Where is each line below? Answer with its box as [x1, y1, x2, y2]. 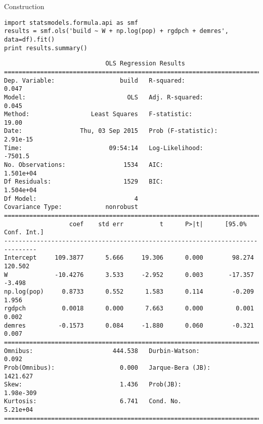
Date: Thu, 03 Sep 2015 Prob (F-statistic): [4, 127, 218, 135]
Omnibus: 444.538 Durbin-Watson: [4, 347, 200, 355]
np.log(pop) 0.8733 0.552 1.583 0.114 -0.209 [4, 288, 254, 295]
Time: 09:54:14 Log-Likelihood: [4, 144, 203, 152]
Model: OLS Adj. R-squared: [4, 93, 203, 101]
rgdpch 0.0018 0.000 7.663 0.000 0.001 [4, 305, 254, 312]
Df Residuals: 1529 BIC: [4, 178, 163, 186]
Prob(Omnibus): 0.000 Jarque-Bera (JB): [4, 364, 211, 371]
